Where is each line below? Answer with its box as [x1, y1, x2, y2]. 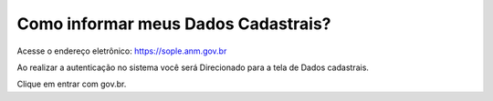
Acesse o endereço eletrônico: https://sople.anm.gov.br [16, 45, 227, 56]
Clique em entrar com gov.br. [16, 78, 127, 90]
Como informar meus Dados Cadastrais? [16, 14, 332, 34]
